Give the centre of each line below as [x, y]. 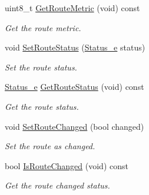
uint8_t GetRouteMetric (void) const [72, 8]
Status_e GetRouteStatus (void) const [74, 87]
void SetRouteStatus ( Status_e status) [75, 47]
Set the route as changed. [50, 146]
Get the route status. [42, 106]
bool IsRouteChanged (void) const [67, 165]
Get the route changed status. [57, 185]
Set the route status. [41, 67]
